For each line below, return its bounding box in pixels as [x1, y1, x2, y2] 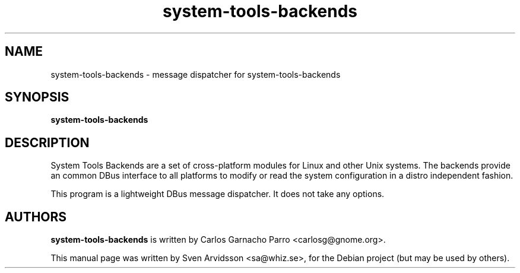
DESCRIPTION [5, 135, 90, 150]
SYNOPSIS [5, 90, 69, 105]
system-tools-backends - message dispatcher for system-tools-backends [50, 69, 341, 80]
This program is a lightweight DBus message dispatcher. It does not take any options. [50, 189, 385, 199]
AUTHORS [5, 209, 67, 224]
